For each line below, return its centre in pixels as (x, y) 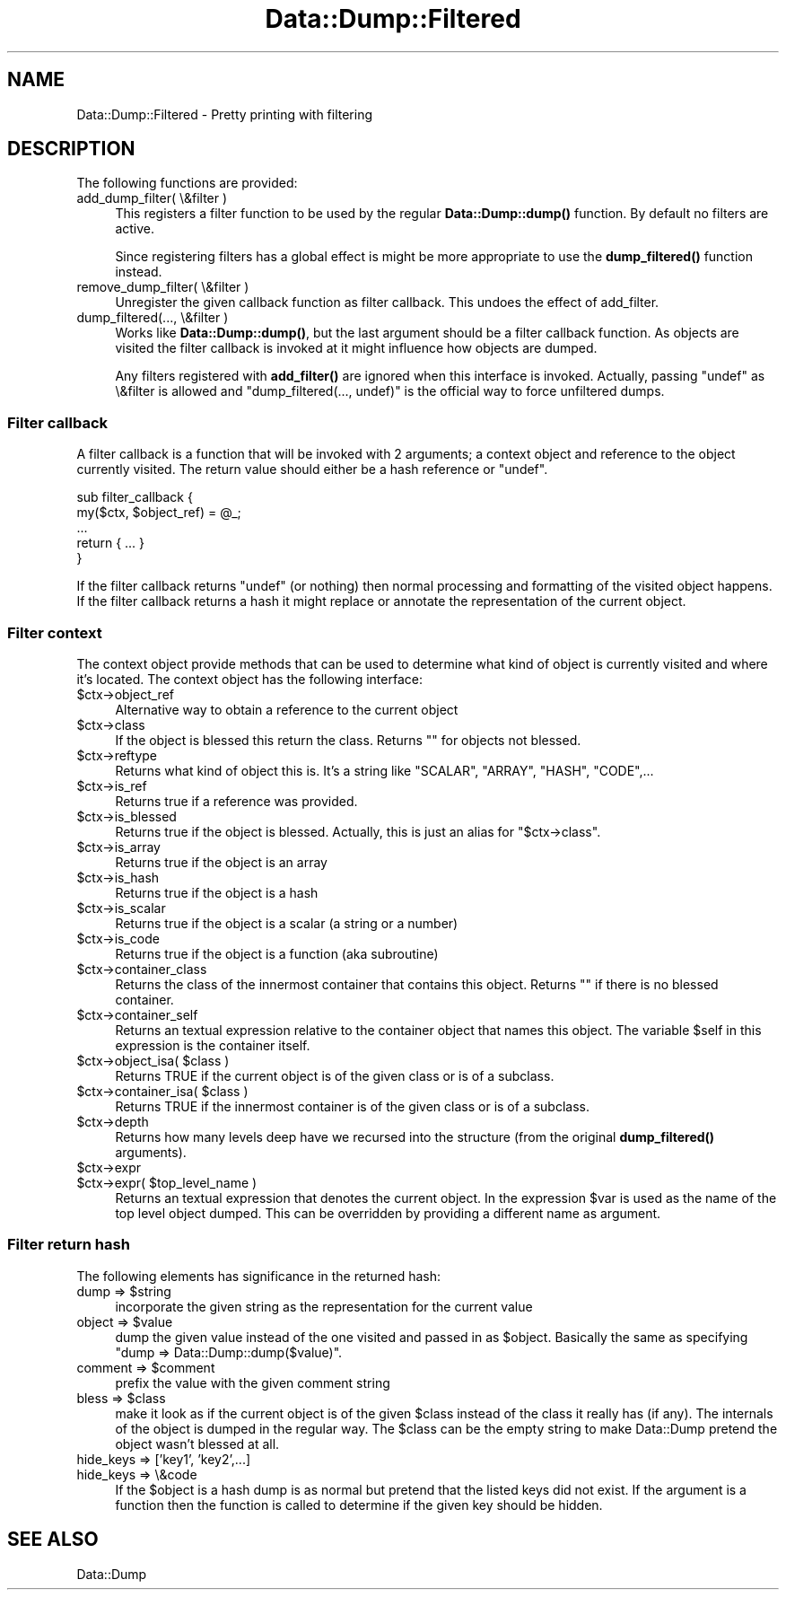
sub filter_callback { (135, 497)
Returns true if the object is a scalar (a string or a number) (287, 923)
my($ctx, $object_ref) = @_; (159, 513)
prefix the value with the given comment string (253, 1382)
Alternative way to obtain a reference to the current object (287, 709)
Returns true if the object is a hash (217, 892)
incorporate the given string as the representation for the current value (324, 1306)
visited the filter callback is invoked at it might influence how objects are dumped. (356, 348)
